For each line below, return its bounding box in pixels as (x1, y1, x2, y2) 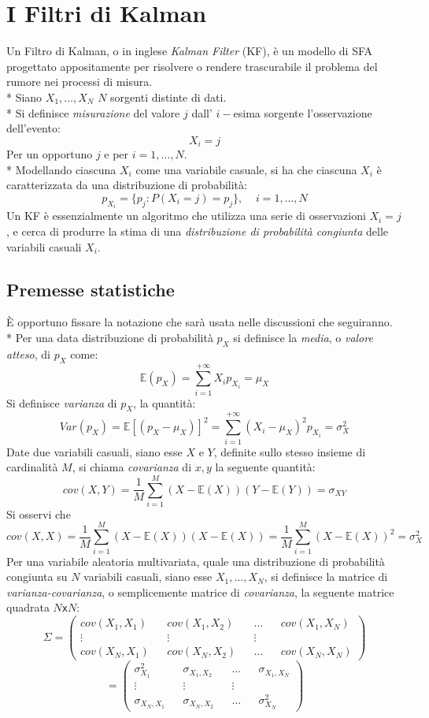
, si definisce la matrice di (264, 568, 388, 585)
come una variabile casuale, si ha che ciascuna (135, 161, 357, 177)
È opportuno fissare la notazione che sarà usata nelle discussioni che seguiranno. (6, 314, 393, 330)
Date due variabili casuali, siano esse (6, 443, 183, 459)
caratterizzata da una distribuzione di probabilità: (6, 177, 247, 193)
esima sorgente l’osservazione (233, 104, 372, 121)
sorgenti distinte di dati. (110, 88, 227, 105)
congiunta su (6, 568, 68, 585)
